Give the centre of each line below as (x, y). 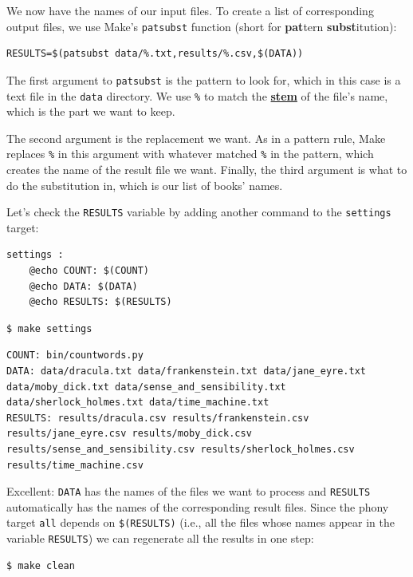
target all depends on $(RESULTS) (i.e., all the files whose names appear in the (201, 522)
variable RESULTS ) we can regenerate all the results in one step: (160, 538)
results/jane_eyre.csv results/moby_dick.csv (129, 434)
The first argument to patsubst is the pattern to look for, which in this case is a (204, 79)
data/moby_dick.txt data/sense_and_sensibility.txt (146, 387)
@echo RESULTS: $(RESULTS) (100, 302)
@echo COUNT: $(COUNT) (89, 271)
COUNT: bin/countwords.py (75, 356)
